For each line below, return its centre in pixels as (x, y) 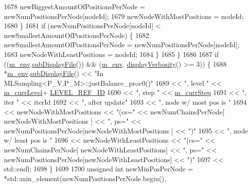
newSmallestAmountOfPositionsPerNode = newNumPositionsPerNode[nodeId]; (122, 45)
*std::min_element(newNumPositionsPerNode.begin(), (85, 178)
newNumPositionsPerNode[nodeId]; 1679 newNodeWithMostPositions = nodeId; (124, 16)
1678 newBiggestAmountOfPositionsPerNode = (75, 6)
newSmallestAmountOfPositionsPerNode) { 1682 (77, 35)
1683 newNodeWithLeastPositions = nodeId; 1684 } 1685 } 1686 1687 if (111, 54)
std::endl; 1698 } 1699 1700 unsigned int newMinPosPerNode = (99, 169)
